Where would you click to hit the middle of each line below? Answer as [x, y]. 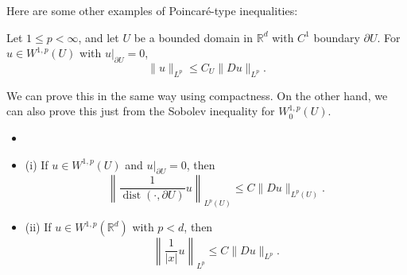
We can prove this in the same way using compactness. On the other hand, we [197, 95]
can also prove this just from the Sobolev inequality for [141, 111]
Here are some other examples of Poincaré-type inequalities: [152, 10]
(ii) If [38, 227]
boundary [337, 37]
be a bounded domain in [194, 37]
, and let [99, 37]
